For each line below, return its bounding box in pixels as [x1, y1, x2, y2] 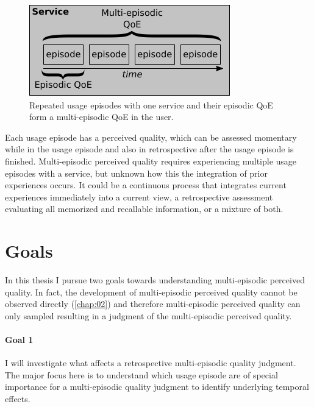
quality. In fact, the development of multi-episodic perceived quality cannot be [5, 285, 298, 298]
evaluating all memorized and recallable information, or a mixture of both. [5, 202, 284, 215]
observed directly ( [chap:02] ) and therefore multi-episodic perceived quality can [5, 297, 301, 310]
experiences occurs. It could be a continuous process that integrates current [5, 179, 287, 191]
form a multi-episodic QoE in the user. [29, 110, 174, 123]
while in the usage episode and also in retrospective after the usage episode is [5, 143, 294, 155]
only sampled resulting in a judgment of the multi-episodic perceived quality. [5, 309, 292, 322]
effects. [5, 392, 30, 405]
